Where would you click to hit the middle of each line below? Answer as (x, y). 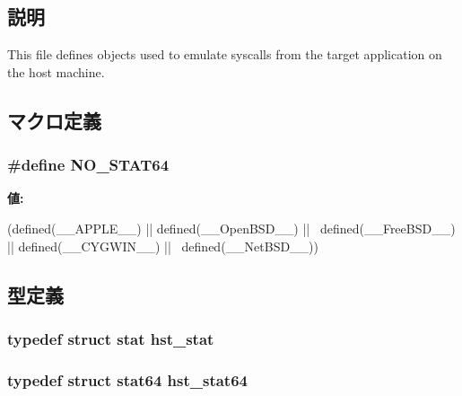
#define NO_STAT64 (88, 165)
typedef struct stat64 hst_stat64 (127, 379)
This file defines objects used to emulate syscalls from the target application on (225, 54)
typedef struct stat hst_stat (111, 338)
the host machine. (56, 71)
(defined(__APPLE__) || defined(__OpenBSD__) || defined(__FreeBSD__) (231, 228)
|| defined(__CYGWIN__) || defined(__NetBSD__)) (163, 246)
